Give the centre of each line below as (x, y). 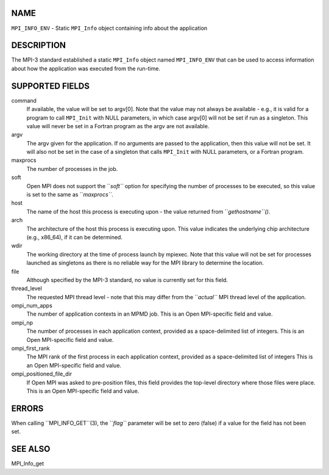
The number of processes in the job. (72, 169)
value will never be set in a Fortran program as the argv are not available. (118, 126)
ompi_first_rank (30, 349)
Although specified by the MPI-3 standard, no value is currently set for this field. (127, 280)
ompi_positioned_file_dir (42, 374)
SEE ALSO (31, 449)
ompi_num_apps (32, 306)
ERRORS (27, 408)
